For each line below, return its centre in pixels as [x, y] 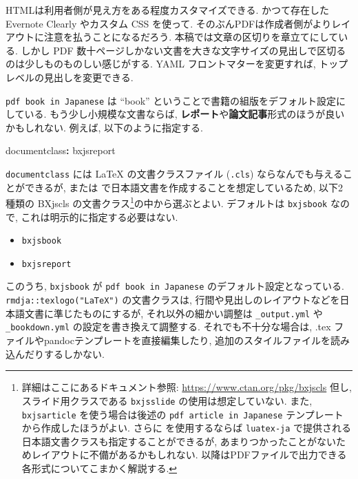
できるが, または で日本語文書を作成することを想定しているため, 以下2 [184, 187]
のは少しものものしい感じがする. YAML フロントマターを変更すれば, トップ [177, 64]
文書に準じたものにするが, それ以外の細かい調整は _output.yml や [173, 313]
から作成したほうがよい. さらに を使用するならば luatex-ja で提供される [187, 428]
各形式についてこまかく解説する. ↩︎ [99, 468]
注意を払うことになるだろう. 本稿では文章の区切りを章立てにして [191, 37]
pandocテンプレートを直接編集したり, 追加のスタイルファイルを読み [197, 340]
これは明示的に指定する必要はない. [99, 216]
